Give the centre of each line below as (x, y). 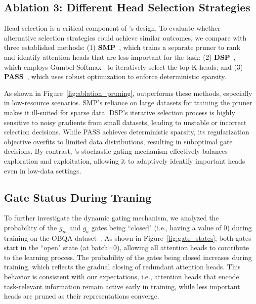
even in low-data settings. (43, 170)
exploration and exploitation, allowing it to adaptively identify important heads (125, 160)
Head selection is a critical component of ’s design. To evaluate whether (112, 28)
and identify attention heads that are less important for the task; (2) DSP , (120, 57)
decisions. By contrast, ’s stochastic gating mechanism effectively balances (116, 151)
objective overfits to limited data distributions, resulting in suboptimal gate (118, 141)
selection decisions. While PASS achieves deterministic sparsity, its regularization (127, 132)
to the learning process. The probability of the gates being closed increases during (128, 257)
